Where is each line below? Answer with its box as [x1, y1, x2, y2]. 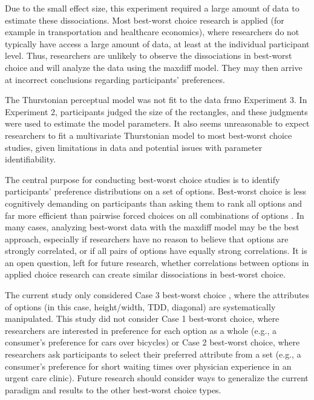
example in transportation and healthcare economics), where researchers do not [5, 25, 299, 38]
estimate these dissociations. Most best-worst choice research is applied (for [5, 13, 284, 26]
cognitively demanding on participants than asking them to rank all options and [5, 196, 303, 209]
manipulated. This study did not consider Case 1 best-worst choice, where [5, 312, 280, 325]
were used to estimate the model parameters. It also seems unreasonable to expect [5, 117, 310, 130]
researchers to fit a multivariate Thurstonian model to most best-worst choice [5, 128, 292, 141]
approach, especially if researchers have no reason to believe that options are [5, 232, 289, 245]
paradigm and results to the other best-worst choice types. [5, 383, 221, 396]
